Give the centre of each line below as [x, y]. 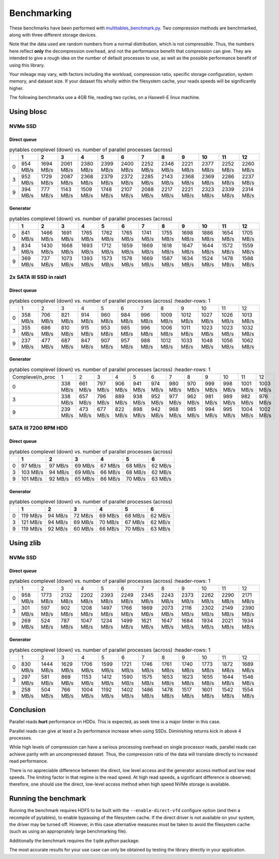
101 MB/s [32, 479]
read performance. [29, 761]
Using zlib [25, 543]
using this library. [27, 65]
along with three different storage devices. [53, 34]
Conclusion [27, 710]
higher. [16, 88]
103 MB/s [32, 472]
